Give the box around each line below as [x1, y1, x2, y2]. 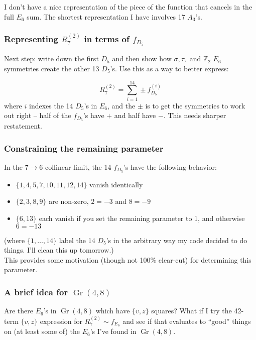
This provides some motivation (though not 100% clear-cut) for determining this [4, 254, 251, 265]
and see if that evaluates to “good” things [122, 315, 251, 326]
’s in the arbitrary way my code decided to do [106, 235, 247, 245]
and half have [114, 110, 156, 121]
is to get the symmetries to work [145, 100, 245, 110]
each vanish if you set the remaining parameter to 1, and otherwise [39, 212, 245, 223]
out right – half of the [4, 110, 71, 121]
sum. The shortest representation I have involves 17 [27, 11, 185, 22]
